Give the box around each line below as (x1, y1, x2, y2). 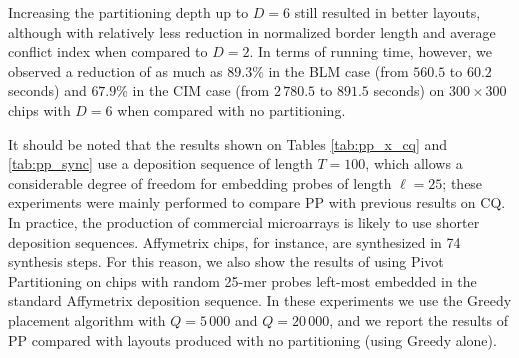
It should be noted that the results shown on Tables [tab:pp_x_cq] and (8, 133, 448, 154)
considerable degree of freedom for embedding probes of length (8, 172, 392, 193)
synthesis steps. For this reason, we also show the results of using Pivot (8, 251, 444, 272)
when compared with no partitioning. (117, 99, 346, 120)
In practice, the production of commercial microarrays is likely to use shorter (8, 211, 480, 232)
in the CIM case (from (132, 80, 270, 101)
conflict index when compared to (8, 41, 208, 62)
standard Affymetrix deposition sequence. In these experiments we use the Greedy (8, 290, 512, 311)
